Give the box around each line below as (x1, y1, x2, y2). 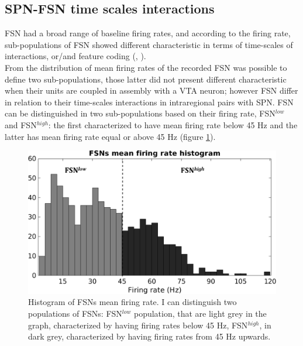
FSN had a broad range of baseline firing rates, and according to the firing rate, (5, 27, 291, 39)
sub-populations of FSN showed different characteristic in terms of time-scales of (5, 38, 293, 50)
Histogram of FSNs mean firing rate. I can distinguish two (28, 296, 237, 308)
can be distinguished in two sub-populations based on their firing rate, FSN (5, 107, 276, 119)
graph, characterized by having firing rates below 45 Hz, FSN (28, 318, 248, 331)
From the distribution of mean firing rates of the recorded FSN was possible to (5, 61, 287, 73)
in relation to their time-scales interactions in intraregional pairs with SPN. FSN (5, 95, 294, 108)
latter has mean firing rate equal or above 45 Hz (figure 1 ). (5, 130, 216, 142)
